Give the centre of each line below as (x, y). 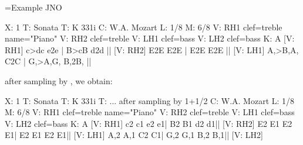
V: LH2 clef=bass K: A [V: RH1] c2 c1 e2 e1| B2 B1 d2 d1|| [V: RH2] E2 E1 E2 (149, 123)
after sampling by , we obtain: (59, 80)
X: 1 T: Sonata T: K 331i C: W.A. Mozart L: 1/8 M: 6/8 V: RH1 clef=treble (144, 27)
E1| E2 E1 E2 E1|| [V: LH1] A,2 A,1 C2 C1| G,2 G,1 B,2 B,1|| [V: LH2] (134, 135)
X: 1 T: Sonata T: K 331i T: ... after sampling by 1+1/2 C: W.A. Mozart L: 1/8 (150, 100)
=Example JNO (33, 7)
